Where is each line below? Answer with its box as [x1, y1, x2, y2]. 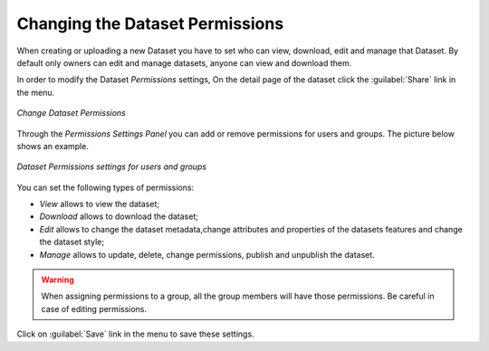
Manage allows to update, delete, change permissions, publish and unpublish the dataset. [39, 249, 375, 260]
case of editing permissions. [41, 303, 148, 314]
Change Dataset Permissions [16, 108, 126, 119]
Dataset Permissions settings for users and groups [16, 161, 207, 172]
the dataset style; [39, 236, 104, 248]
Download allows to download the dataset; [39, 211, 199, 222]
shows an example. [16, 140, 90, 151]
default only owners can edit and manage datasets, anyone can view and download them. [16, 57, 352, 68]
